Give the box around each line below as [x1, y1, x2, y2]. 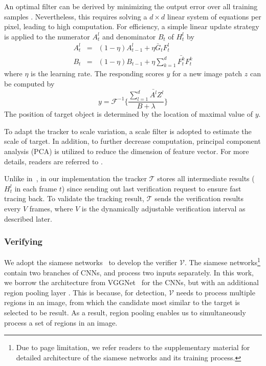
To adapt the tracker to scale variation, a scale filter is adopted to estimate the [4, 125, 252, 136]
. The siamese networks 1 [184, 255, 260, 267]
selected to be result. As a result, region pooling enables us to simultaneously [4, 307, 246, 317]
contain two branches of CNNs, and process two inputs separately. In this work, [4, 267, 254, 277]
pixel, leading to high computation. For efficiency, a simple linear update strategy [4, 21, 259, 32]
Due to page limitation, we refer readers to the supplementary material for [16, 342, 250, 353]
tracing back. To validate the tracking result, [4, 193, 144, 204]
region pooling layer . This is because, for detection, [4, 287, 167, 297]
